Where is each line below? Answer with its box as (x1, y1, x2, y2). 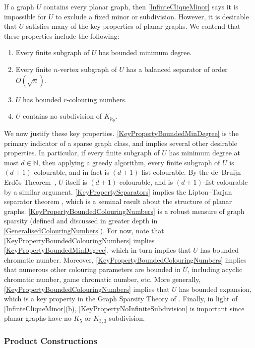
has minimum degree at (169, 147, 240, 158)
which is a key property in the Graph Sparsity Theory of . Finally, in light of (4, 293, 238, 304)
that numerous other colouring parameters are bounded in (4, 264, 181, 275)
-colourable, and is (117, 176, 173, 187)
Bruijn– (221, 167, 245, 177)
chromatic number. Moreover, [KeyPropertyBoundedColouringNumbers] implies (4, 254, 247, 265)
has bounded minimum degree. (98, 47, 192, 58)
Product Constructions (4, 334, 97, 347)
